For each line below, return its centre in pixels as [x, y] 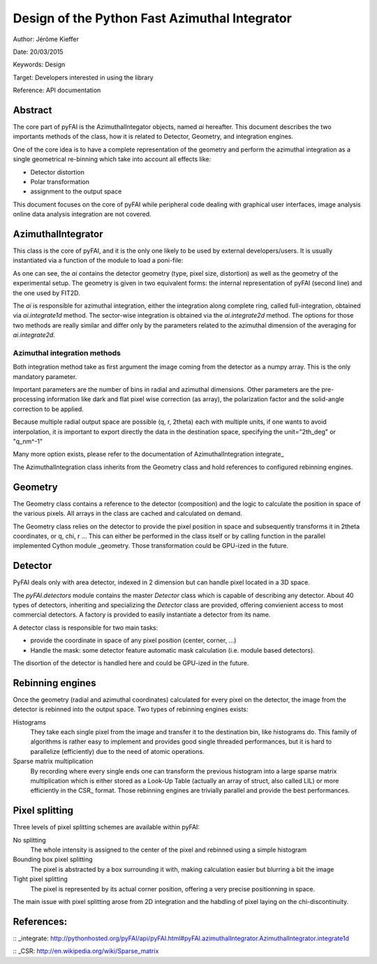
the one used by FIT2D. [46, 292]
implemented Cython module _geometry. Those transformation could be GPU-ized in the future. [151, 546]
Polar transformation [60, 181]
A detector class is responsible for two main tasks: [86, 628]
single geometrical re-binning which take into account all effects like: [112, 159]
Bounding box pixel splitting [53, 859]
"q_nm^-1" [28, 442]
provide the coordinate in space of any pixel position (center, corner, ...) [133, 640]
